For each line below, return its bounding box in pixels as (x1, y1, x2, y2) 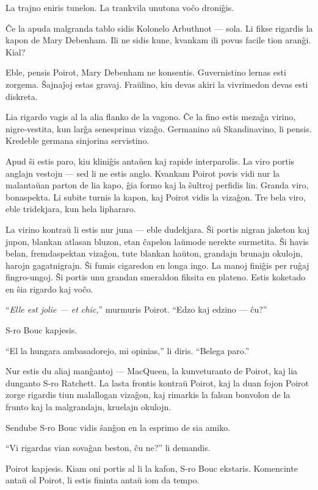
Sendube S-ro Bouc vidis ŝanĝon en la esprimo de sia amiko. (5, 421, 231, 433)
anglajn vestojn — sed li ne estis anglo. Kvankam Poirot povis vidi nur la (5, 166, 280, 179)
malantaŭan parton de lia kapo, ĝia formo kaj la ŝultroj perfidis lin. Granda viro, (5, 179, 309, 191)
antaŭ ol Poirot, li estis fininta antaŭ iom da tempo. (5, 474, 200, 486)
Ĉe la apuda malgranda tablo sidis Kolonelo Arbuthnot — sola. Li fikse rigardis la (5, 21, 313, 34)
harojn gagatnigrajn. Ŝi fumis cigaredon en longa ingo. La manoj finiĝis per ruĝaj (5, 258, 309, 271)
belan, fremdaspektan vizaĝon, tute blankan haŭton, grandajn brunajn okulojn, (5, 247, 303, 260)
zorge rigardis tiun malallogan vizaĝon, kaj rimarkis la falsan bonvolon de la (5, 388, 291, 401)
